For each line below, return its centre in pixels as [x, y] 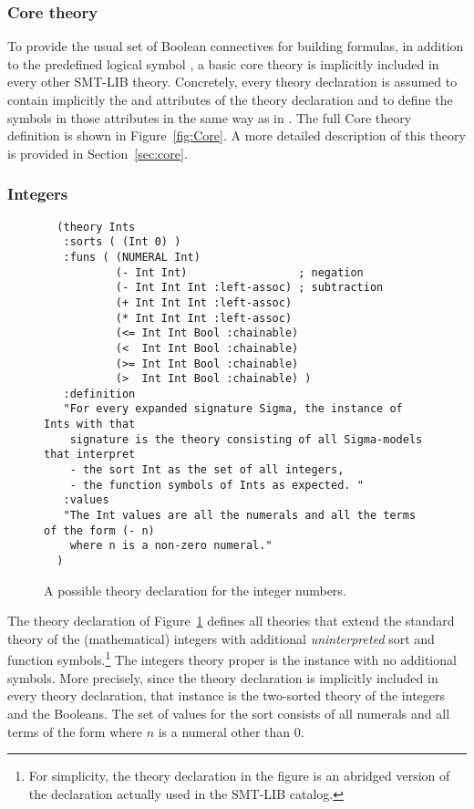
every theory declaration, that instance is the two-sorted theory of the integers [227, 695]
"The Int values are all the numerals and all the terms [240, 516]
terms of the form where [75, 731]
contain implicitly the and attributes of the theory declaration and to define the [230, 99]
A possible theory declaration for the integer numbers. [195, 590]
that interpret [90, 455]
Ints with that [90, 425]
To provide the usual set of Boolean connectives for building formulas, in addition [236, 46]
